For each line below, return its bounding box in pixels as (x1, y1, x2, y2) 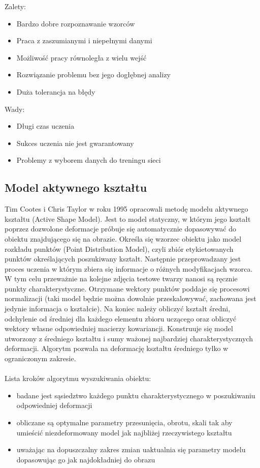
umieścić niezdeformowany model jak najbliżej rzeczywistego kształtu (16, 427, 232, 437)
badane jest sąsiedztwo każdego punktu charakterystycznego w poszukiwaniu (16, 390, 255, 400)
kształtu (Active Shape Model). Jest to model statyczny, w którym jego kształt (5, 213, 251, 224)
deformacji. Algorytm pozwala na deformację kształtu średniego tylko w (5, 343, 229, 354)
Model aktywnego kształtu (5, 180, 147, 195)
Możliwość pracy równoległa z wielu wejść (16, 52, 147, 63)
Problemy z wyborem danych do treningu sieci (16, 155, 161, 165)
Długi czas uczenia (16, 121, 75, 131)
